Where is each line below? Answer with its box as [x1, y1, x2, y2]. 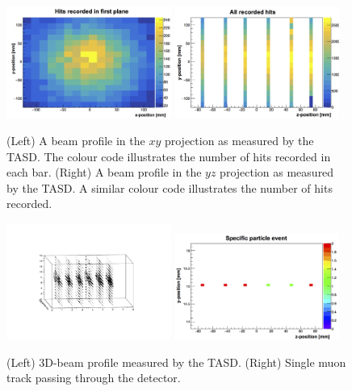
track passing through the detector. [6, 369, 181, 386]
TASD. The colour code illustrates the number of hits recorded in [6, 148, 331, 164]
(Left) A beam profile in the [6, 132, 145, 149]
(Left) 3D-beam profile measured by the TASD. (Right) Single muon [6, 353, 346, 370]
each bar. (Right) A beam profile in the [6, 164, 202, 181]
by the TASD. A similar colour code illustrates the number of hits [6, 179, 333, 196]
